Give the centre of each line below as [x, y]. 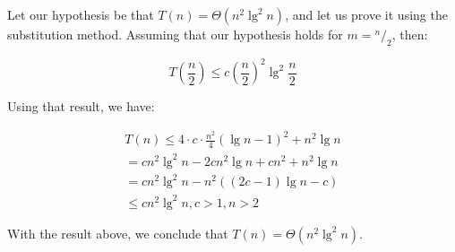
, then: [410, 34]
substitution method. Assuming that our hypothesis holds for [175, 34]
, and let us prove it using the [366, 14]
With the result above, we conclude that [118, 233]
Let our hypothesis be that [81, 14]
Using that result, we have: [81, 106]
